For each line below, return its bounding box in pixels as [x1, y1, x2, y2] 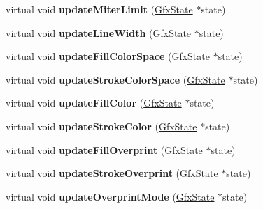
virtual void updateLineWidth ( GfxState [6, 25, 192, 40]
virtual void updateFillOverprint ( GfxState [6, 142, 203, 157]
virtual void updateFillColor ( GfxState [6, 95, 182, 110]
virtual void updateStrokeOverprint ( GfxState [6, 166, 218, 180]
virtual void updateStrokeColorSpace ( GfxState [6, 72, 225, 86]
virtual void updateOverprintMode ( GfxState [6, 189, 215, 203]
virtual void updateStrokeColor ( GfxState [6, 118, 197, 133]
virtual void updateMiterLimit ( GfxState [6, 2, 193, 16]
